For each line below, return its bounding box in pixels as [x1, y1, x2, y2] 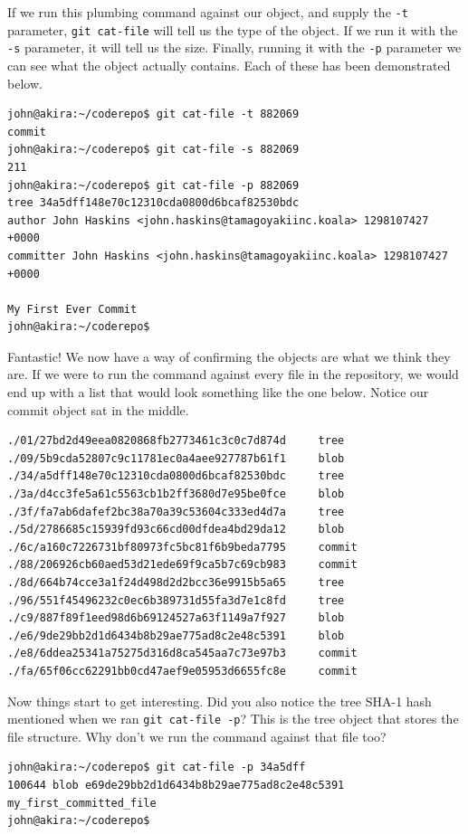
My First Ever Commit [7, 302, 138, 316]
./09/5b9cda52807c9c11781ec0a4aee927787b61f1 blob [7, 451, 345, 465]
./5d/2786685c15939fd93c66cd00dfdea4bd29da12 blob [7, 523, 345, 536]
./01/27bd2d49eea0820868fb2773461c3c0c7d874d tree [7, 434, 345, 448]
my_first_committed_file [7, 796, 157, 810]
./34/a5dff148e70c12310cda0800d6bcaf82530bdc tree [7, 469, 345, 483]
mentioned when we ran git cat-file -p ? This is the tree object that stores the [7, 709, 459, 728]
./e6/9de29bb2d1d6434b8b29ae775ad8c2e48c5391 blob [7, 629, 345, 642]
